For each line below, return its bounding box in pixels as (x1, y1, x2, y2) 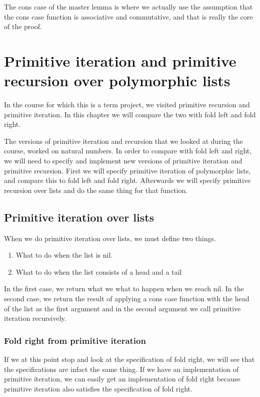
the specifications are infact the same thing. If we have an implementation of (4, 363, 239, 374)
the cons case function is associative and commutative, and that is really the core (4, 11, 253, 22)
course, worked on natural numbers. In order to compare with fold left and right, (4, 145, 252, 156)
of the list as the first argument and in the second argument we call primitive (4, 303, 241, 313)
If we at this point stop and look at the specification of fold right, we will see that (4, 354, 255, 364)
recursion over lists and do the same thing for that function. (4, 184, 188, 195)
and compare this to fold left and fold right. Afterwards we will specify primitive (4, 175, 251, 185)
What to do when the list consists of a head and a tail (15, 266, 182, 277)
